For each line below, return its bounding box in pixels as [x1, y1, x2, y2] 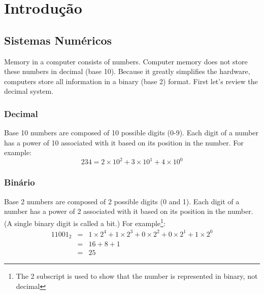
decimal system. [4, 86, 53, 96]
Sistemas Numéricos [4, 32, 112, 48]
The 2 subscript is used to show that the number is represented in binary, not [16, 271, 258, 281]
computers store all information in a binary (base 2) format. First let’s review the [4, 76, 258, 86]
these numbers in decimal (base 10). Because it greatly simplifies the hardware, [4, 66, 250, 77]
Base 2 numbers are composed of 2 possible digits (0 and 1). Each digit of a [4, 196, 240, 206]
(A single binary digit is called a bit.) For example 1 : [4, 216, 166, 228]
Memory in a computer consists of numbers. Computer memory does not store [4, 56, 248, 66]
